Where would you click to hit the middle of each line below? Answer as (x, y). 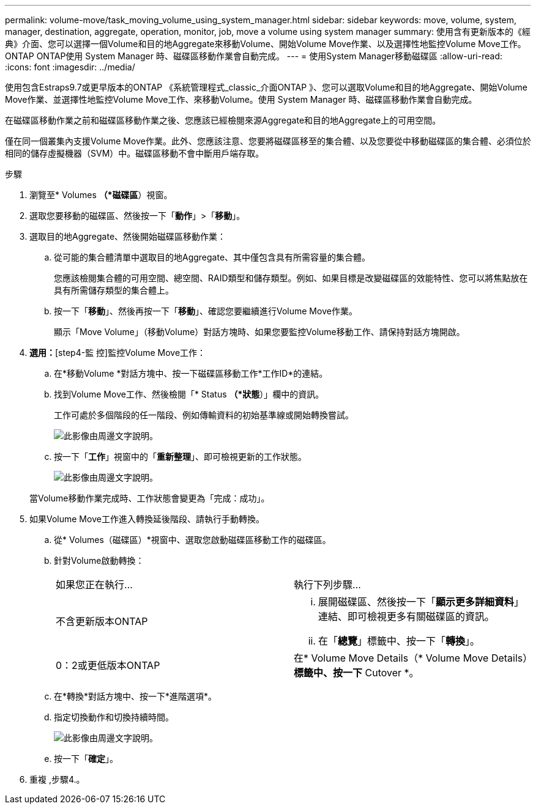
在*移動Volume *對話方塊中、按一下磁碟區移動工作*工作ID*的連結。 (191, 373)
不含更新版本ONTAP (102, 621)
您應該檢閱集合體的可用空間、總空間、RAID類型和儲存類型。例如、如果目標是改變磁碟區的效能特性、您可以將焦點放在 (291, 278)
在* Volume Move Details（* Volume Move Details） (413, 658)
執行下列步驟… (327, 585)
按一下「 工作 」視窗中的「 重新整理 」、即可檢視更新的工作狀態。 (180, 456)
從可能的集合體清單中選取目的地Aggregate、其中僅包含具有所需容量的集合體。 (212, 257)
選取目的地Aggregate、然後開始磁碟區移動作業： (128, 236)
